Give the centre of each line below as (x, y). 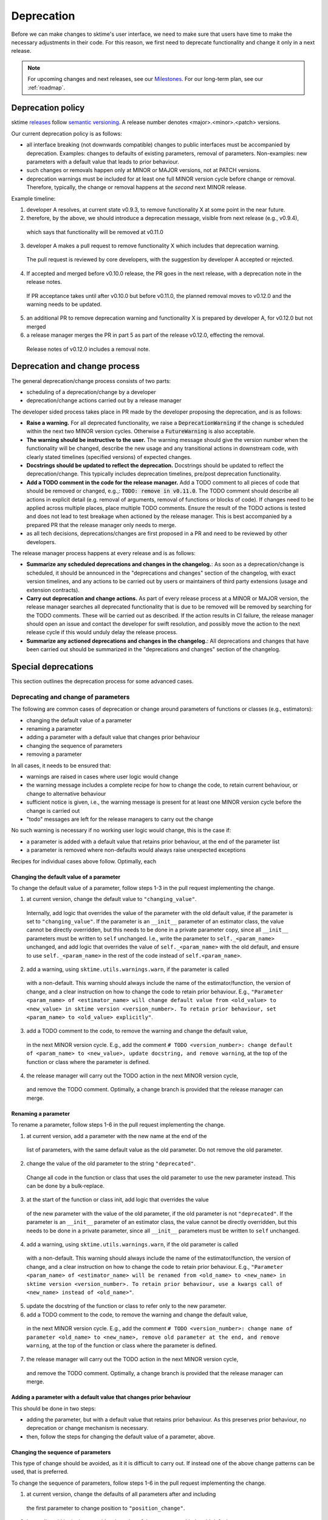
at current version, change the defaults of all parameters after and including (121, 1494)
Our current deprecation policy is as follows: (67, 133)
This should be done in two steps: (54, 1408)
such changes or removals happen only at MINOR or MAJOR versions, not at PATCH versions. (144, 170)
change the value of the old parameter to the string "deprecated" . (111, 1164)
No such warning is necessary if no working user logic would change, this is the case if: (121, 831)
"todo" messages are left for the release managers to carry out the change (120, 819)
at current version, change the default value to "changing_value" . (111, 899)
